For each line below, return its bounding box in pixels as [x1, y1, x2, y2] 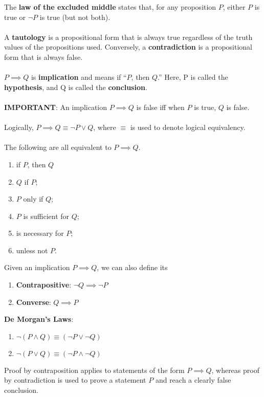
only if [23, 193, 43, 204]
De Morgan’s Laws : [4, 314, 74, 324]
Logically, [4, 122, 34, 133]
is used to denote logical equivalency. [130, 122, 246, 133]
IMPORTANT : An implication [4, 101, 107, 112]
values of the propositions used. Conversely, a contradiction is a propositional [4, 41, 252, 52]
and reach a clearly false [155, 374, 231, 385]
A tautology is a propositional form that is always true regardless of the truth [4, 31, 253, 42]
